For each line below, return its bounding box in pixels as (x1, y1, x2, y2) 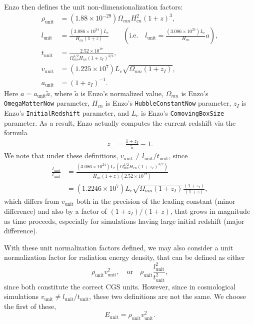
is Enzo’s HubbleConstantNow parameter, (105, 98, 231, 108)
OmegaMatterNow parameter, (4, 98, 90, 108)
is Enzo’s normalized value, (80, 88, 163, 98)
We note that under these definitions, (4, 150, 118, 161)
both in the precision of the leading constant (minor (76, 196, 235, 206)
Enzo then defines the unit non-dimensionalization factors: (4, 2, 183, 12)
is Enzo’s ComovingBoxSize (140, 107, 224, 118)
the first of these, (4, 300, 56, 311)
